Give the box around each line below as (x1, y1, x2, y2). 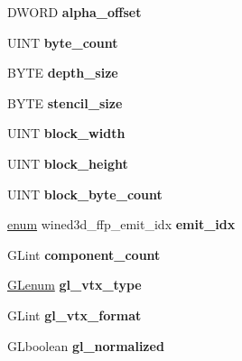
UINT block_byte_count (7, 184, 163, 203)
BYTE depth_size (7, 63, 118, 82)
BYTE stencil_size (7, 93, 123, 112)
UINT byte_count (7, 32, 118, 51)
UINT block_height (7, 153, 128, 172)
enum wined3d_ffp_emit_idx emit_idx (7, 215, 236, 234)
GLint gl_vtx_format (7, 305, 142, 324)
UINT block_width (7, 124, 126, 143)
